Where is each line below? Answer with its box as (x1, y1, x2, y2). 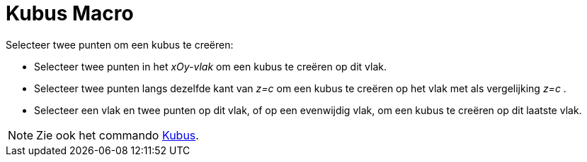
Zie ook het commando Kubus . (36, 127, 199, 142)
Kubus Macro (6, 1, 134, 25)
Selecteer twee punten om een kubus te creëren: (6, 38, 234, 51)
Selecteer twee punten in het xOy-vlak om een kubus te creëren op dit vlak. (34, 60, 387, 73)
